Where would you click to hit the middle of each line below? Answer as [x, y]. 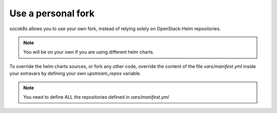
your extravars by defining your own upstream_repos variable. [75, 74]
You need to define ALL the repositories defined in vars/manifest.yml [96, 97]
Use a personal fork [52, 13]
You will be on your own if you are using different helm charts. [89, 52]
